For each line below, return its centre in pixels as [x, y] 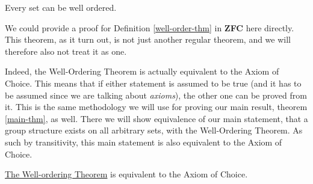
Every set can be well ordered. [61, 7]
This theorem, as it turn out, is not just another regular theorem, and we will [148, 39]
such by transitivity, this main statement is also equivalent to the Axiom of [144, 142]
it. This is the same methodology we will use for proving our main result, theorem [156, 107]
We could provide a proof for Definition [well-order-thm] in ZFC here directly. [150, 27]
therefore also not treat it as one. [66, 51]
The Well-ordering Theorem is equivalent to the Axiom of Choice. [126, 174]
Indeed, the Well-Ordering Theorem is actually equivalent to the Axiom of [142, 71]
